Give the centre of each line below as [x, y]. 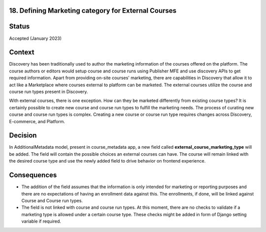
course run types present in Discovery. [49, 92]
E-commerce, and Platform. [37, 121]
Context [22, 52]
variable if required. [41, 221]
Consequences [33, 175]
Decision [23, 135]
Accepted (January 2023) [35, 38]
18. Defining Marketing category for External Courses [93, 11]
